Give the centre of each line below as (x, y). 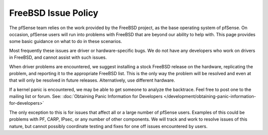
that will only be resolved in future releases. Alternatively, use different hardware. (92, 80)
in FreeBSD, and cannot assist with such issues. (58, 57)
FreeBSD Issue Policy (54, 13)
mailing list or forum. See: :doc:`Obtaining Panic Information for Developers (86, 96)
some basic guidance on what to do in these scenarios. (66, 42)
